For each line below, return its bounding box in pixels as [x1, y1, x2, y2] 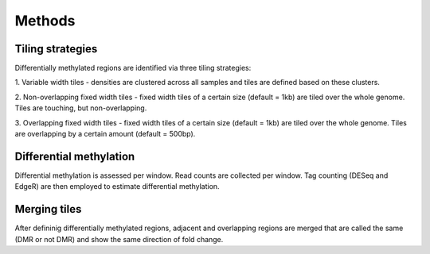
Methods [14, 12, 76, 29]
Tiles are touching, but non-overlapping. [14, 103, 147, 113]
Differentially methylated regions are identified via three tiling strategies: [14, 63, 252, 73]
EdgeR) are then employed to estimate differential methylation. [14, 182, 220, 191]
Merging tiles [14, 202, 82, 216]
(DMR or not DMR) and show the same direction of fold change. [14, 234, 224, 244]
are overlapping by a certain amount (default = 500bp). [14, 129, 196, 139]
